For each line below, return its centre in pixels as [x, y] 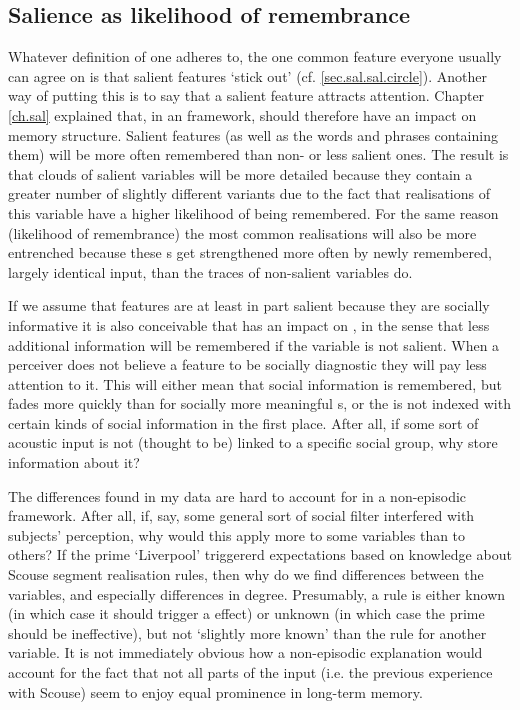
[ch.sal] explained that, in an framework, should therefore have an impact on [242, 114]
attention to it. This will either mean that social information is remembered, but [255, 383]
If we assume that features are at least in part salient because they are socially [249, 305]
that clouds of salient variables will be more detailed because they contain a [240, 173]
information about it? [74, 462]
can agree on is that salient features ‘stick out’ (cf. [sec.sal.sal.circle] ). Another [248, 75]
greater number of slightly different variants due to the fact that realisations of [249, 193]
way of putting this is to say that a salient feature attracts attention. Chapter [246, 95]
